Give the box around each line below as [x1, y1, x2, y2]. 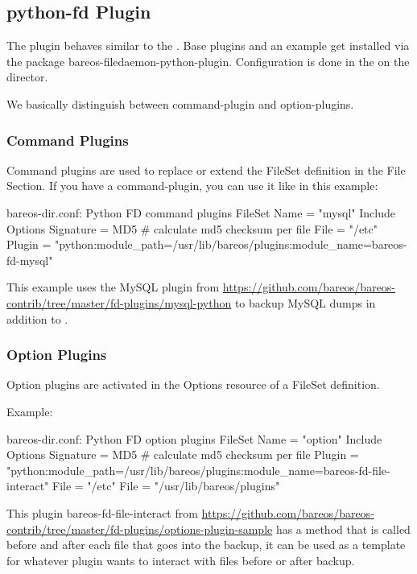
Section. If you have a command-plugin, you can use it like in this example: [6, 177, 378, 194]
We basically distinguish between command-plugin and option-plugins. [6, 95, 354, 112]
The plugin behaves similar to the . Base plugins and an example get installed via [6, 37, 410, 54]
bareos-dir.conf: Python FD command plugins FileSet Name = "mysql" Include [6, 204, 395, 221]
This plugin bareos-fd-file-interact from [6, 504, 198, 521]
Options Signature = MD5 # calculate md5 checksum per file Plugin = [6, 446, 359, 463]
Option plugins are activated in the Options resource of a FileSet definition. [6, 376, 380, 393]
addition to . [6, 310, 68, 327]
